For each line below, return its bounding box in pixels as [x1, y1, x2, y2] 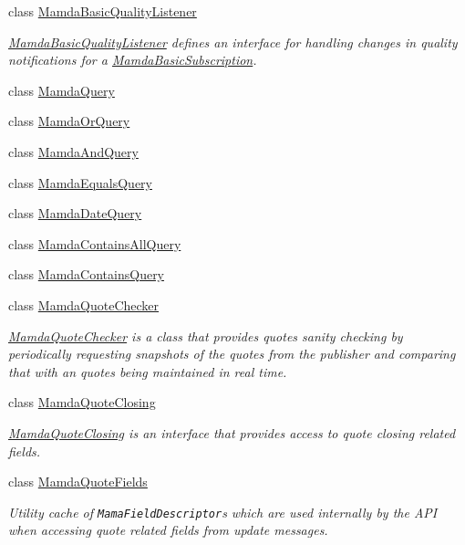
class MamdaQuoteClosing [8, 393, 156, 412]
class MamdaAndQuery [8, 141, 139, 161]
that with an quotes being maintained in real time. [8, 362, 287, 381]
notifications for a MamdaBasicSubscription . [8, 50, 257, 69]
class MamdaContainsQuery [8, 265, 165, 284]
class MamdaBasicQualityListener [8, 2, 197, 20]
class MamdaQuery [8, 80, 115, 100]
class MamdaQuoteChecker [8, 295, 160, 314]
